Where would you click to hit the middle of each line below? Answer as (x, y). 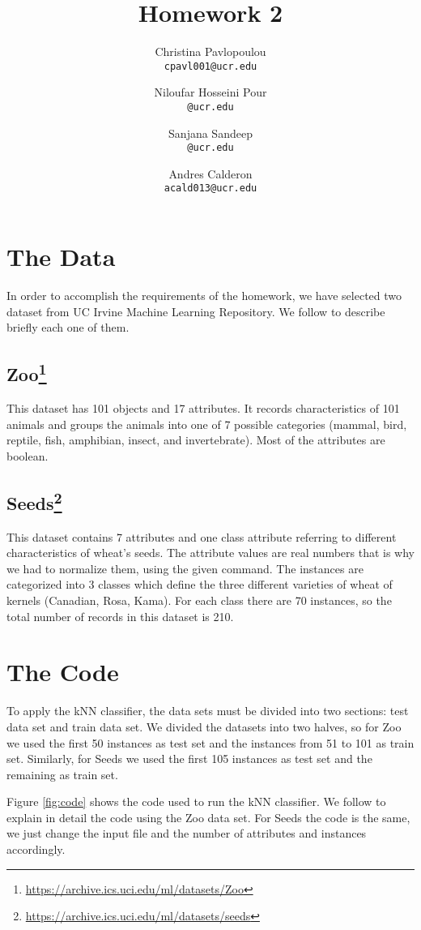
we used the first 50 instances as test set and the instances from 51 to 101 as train (210, 742)
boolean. (28, 455)
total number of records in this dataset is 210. (120, 616)
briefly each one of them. (68, 327)
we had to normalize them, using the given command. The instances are (185, 568)
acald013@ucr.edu (210, 189)
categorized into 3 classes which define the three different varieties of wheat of (200, 584)
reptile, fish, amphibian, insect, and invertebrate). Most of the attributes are (196, 440)
